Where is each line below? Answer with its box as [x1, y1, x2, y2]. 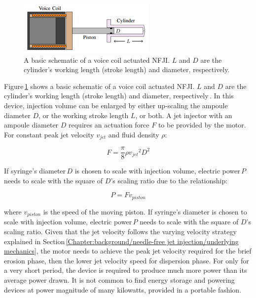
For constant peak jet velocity [4, 129, 94, 139]
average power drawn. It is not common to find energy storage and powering [4, 274, 235, 285]
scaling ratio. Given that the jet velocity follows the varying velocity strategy [4, 226, 237, 236]
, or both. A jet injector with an [135, 110, 232, 120]
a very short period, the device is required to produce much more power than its [4, 265, 247, 275]
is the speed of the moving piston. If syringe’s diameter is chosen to [43, 206, 247, 216]
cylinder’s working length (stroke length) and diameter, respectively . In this [4, 90, 234, 101]
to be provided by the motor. [158, 120, 246, 130]
